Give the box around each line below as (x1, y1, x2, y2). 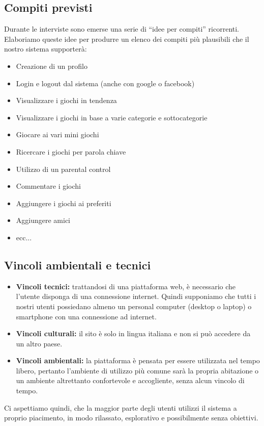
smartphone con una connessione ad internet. (16, 311, 157, 321)
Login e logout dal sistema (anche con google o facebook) (16, 78, 195, 88)
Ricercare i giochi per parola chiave (16, 146, 126, 157)
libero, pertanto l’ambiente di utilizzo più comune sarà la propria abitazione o (16, 365, 259, 375)
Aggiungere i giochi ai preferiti (16, 197, 111, 208)
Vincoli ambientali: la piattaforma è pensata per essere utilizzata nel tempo (16, 355, 260, 366)
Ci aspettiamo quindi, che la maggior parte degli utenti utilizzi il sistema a (4, 402, 237, 413)
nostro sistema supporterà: (4, 43, 87, 54)
